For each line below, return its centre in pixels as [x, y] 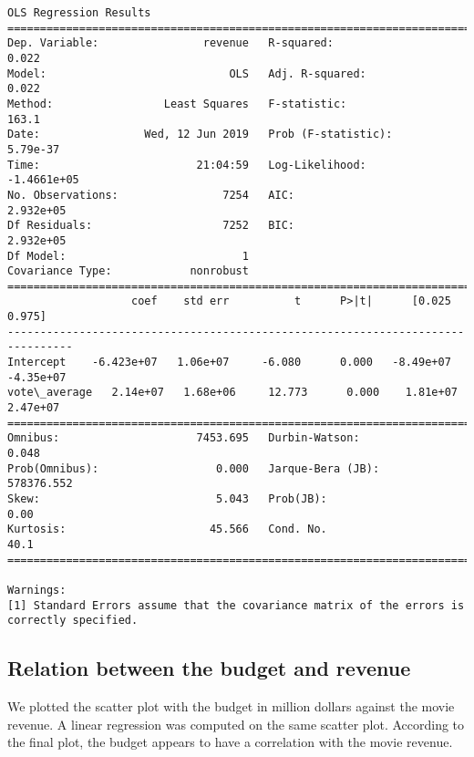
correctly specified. [73, 621]
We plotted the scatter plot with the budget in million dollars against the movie [231, 706]
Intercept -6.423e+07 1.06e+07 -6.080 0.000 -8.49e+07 [229, 363]
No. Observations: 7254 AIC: [151, 195]
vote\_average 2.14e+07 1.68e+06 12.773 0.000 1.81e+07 [232, 393]
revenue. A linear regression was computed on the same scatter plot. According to [236, 724]
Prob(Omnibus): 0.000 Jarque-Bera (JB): [194, 468]
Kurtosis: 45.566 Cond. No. [167, 529]
